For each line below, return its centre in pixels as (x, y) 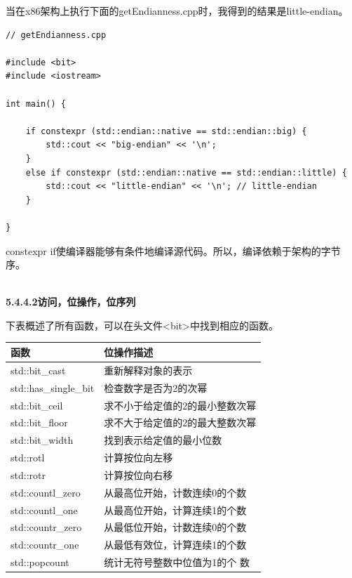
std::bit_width (42, 440)
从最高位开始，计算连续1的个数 (175, 510)
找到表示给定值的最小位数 (163, 440)
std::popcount (40, 562)
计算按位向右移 (138, 474)
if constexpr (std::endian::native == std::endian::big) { (166, 131)
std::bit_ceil (37, 405)
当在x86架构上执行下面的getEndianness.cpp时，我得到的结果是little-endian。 (177, 11)
